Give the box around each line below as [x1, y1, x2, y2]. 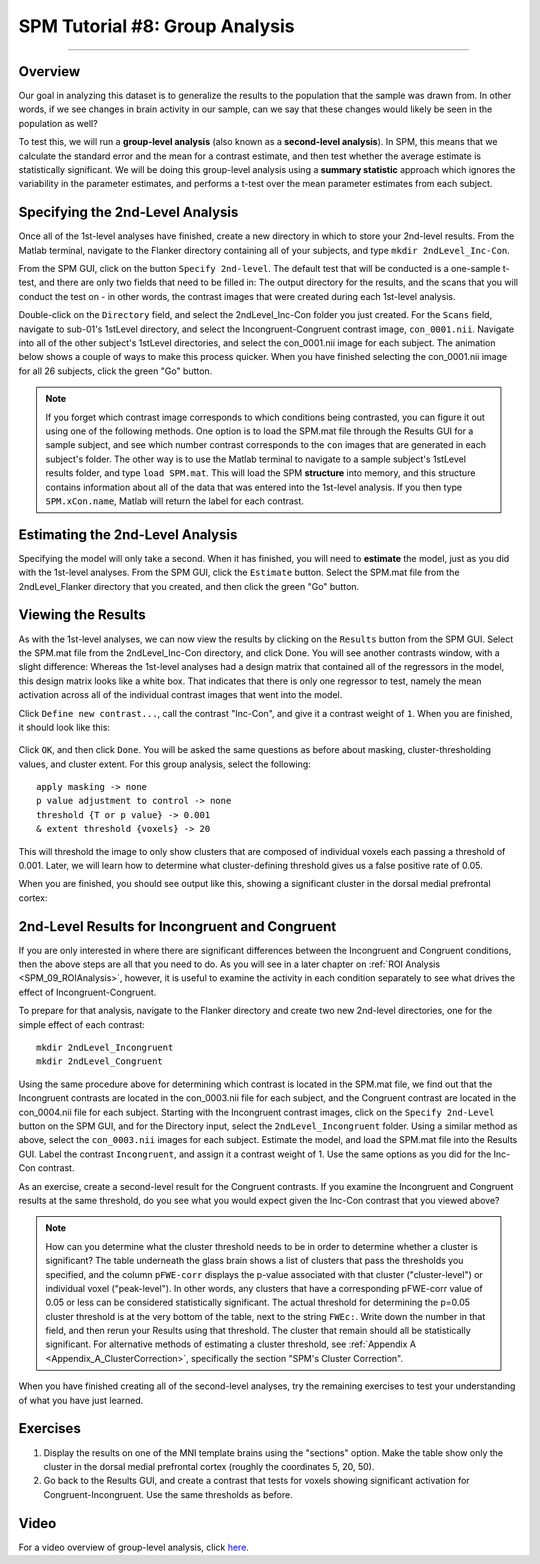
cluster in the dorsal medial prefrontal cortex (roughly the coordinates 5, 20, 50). [43, 1460, 375, 1472]
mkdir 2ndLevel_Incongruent [36, 1042, 174, 1054]
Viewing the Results [18, 606, 146, 624]
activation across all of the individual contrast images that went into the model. [18, 689, 343, 701]
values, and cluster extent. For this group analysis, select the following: [18, 758, 312, 770]
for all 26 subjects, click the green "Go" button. [18, 365, 213, 377]
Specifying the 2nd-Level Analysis [18, 204, 239, 221]
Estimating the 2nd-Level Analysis [18, 526, 238, 543]
